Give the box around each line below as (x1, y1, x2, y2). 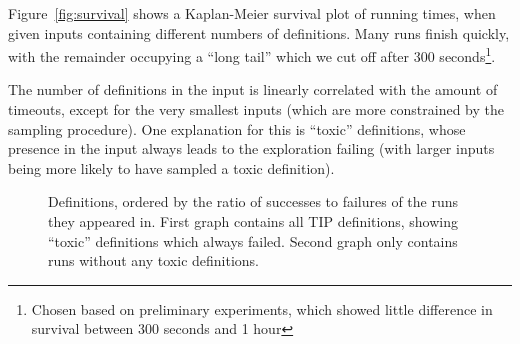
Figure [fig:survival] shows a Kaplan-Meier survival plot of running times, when (8, 3, 496, 23)
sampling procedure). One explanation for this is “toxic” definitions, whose (8, 118, 466, 139)
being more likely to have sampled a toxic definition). (8, 157, 335, 178)
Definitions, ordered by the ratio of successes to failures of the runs (48, 191, 459, 212)
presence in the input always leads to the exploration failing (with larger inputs (8, 138, 495, 159)
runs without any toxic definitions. (48, 250, 260, 271)
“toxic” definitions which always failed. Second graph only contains (48, 230, 458, 251)
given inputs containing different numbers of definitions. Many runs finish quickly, (8, 22, 510, 43)
